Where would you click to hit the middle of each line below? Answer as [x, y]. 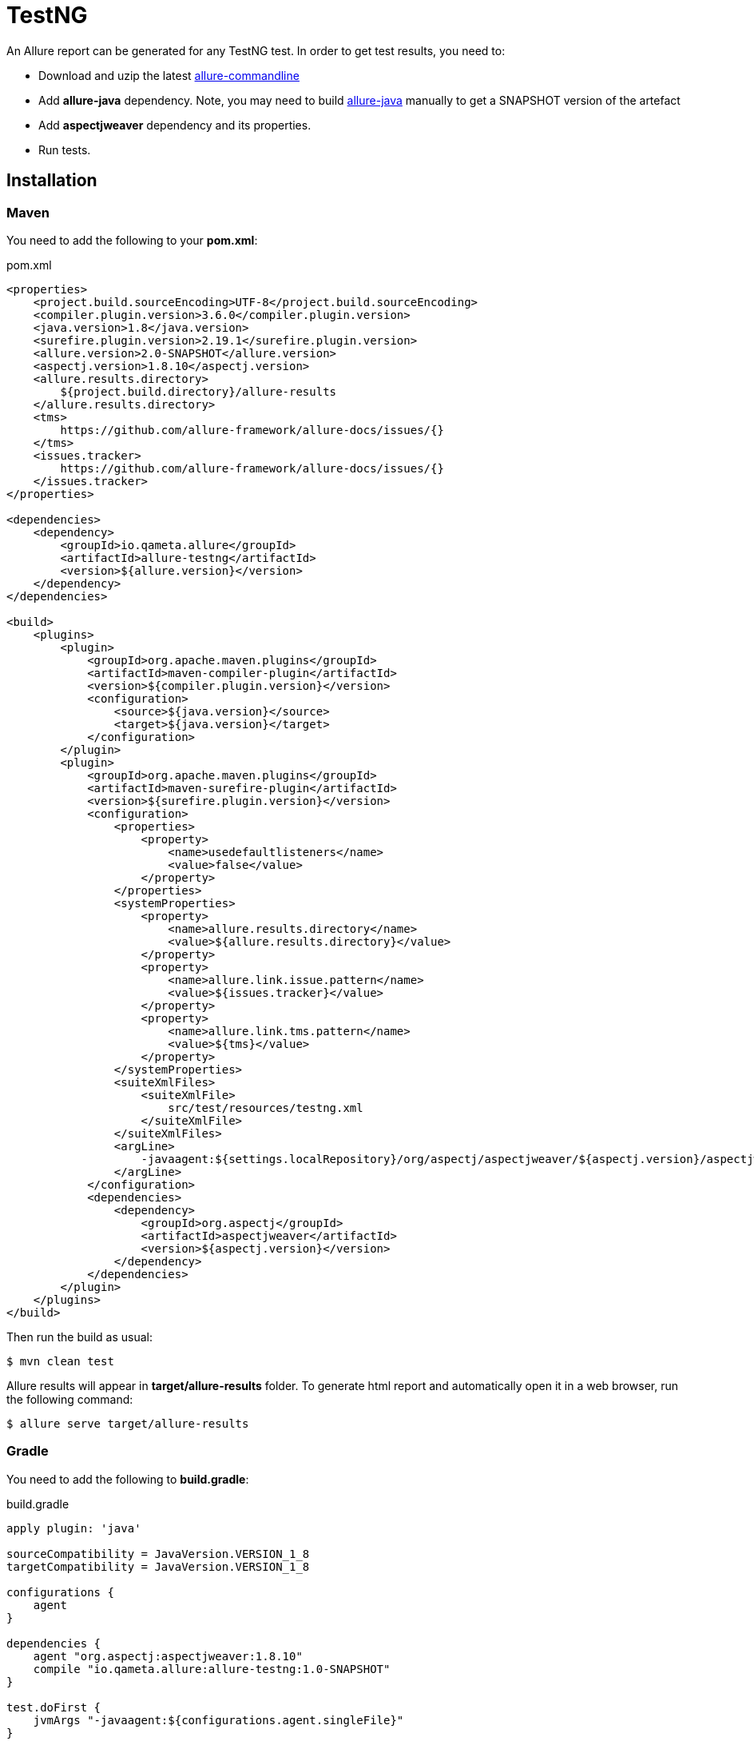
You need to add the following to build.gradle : [128, 1479]
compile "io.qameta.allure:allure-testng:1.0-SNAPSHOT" [212, 1669]
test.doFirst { [54, 1707]
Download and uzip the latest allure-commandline [169, 75]
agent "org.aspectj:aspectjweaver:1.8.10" [168, 1656]
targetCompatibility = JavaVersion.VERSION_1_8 [158, 1566]
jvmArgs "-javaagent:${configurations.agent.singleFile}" [218, 1720]
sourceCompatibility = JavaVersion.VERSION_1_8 [158, 1554]
